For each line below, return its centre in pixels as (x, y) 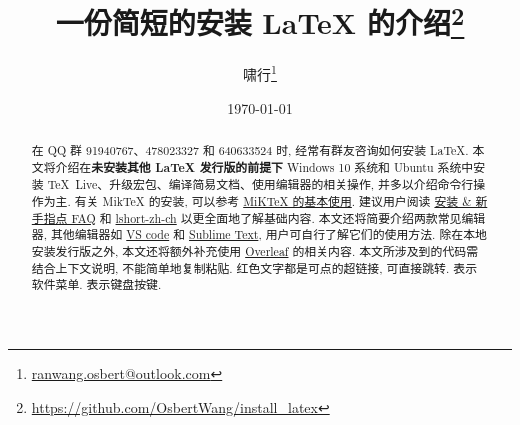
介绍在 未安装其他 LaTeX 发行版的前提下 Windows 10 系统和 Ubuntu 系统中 (264, 167)
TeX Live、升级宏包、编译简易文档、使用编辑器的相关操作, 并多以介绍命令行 (260, 184)
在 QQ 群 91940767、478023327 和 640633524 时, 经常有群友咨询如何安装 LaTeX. (250, 150)
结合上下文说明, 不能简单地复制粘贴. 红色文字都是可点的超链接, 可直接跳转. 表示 (254, 267)
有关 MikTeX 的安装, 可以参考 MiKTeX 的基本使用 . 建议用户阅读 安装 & (273, 201)
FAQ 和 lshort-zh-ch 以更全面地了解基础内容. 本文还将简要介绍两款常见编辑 (278, 217)
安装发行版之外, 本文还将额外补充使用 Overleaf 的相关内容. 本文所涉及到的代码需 (255, 251)
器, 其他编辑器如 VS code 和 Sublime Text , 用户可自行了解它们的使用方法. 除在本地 (259, 234)
